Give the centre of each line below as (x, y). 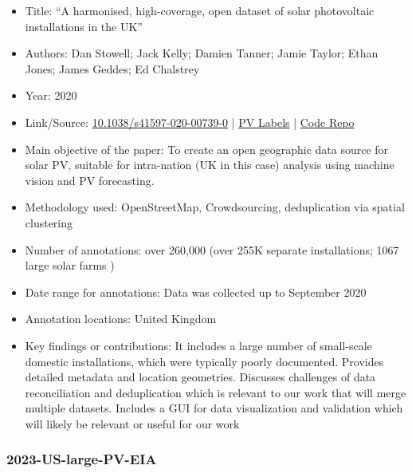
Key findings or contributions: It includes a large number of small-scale (198, 345)
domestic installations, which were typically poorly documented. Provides (204, 361)
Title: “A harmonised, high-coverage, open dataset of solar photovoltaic (200, 10)
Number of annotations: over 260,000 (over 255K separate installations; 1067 (212, 249)
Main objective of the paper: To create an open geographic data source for (207, 149)
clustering (49, 222)
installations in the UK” (84, 26)
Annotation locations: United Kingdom (121, 319)
